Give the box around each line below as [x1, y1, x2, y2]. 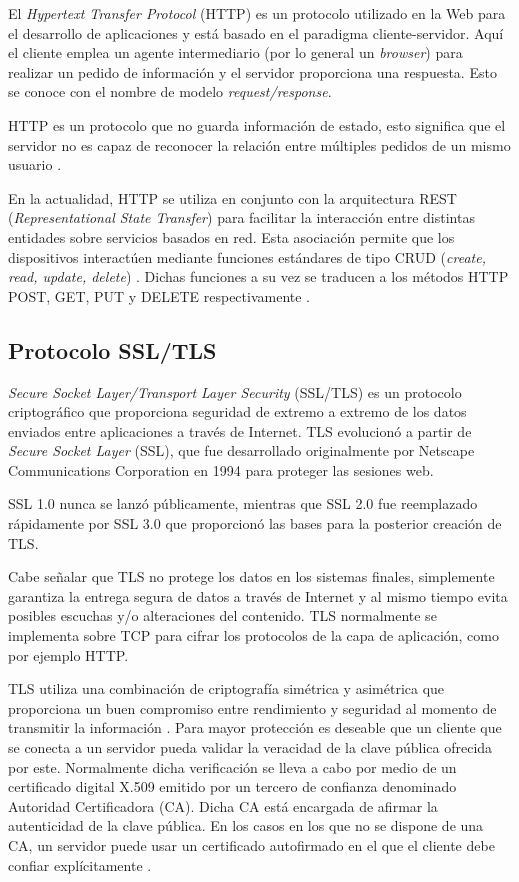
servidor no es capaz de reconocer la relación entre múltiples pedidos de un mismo [8, 134, 511, 155]
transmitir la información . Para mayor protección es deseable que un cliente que [8, 717, 502, 738]
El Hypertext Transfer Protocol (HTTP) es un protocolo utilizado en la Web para [8, 3, 506, 23]
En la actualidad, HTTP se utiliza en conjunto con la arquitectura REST [8, 187, 457, 208]
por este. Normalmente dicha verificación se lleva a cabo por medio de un [8, 756, 457, 777]
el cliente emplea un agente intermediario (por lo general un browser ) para [8, 42, 463, 63]
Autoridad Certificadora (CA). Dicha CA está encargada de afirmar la [8, 795, 438, 816]
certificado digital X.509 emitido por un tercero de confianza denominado [8, 776, 457, 797]
